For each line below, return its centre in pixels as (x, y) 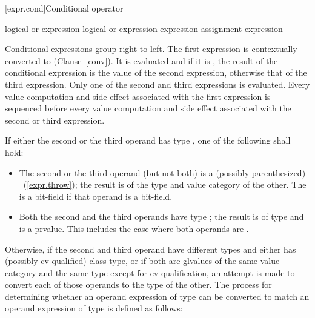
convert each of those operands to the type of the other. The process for (138, 284)
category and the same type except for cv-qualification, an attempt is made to (150, 272)
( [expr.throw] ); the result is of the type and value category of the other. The (165, 184)
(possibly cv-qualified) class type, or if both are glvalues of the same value (142, 261)
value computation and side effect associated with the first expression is (138, 96)
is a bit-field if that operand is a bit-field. (96, 196)
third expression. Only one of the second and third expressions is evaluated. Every (157, 84)
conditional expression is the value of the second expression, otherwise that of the (156, 72)
